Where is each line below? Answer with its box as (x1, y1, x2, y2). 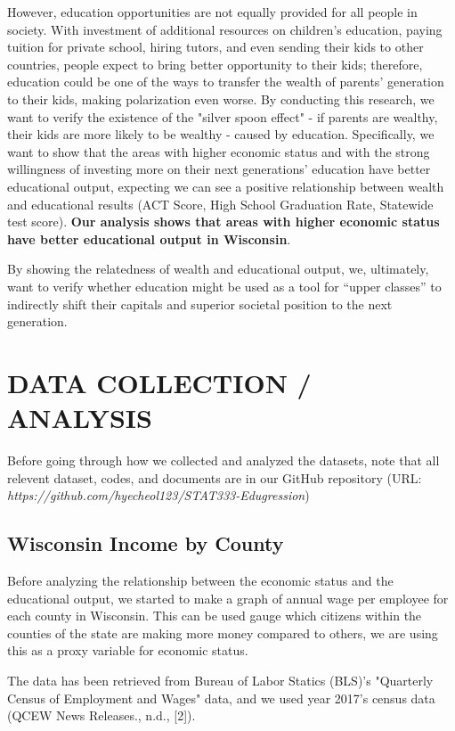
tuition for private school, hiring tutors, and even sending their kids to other (7, 37, 424, 56)
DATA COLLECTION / (7, 364, 312, 400)
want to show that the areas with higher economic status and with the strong (7, 142, 430, 160)
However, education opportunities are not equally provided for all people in (7, 3, 418, 21)
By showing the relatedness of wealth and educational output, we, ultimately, (7, 259, 429, 278)
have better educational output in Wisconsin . (7, 229, 291, 248)
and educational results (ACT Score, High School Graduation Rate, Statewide (7, 194, 434, 213)
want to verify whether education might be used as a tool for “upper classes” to (7, 276, 442, 295)
